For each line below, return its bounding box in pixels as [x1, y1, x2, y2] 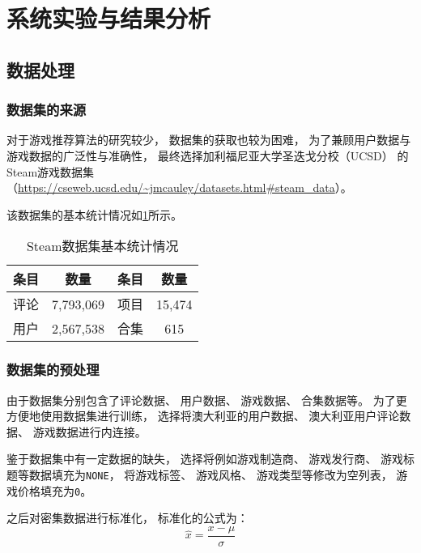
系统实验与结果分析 [6, 2, 211, 35]
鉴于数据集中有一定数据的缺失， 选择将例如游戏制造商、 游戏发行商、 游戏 [6, 450, 403, 467]
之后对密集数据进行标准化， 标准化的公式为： [6, 509, 249, 526]
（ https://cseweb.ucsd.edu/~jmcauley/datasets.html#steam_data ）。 [6, 179, 352, 196]
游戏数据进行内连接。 [32, 423, 147, 440]
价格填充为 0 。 [17, 482, 92, 499]
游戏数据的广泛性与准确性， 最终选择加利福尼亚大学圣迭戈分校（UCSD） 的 [6, 147, 409, 164]
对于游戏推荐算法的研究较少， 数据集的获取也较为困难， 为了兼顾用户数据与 [6, 131, 411, 148]
